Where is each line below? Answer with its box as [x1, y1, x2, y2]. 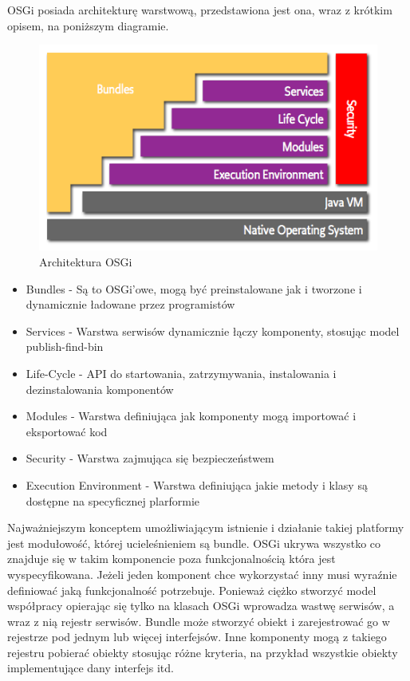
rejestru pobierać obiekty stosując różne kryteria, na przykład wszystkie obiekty [7, 644, 398, 660]
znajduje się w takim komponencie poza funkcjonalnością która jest [7, 550, 336, 567]
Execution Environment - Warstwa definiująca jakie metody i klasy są [26, 476, 368, 493]
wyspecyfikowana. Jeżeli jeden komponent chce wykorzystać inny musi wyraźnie [7, 565, 397, 582]
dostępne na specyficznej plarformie [26, 492, 200, 509]
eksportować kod [26, 423, 108, 439]
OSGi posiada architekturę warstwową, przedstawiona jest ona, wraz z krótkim [7, 2, 392, 18]
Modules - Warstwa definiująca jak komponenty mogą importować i [26, 407, 357, 424]
